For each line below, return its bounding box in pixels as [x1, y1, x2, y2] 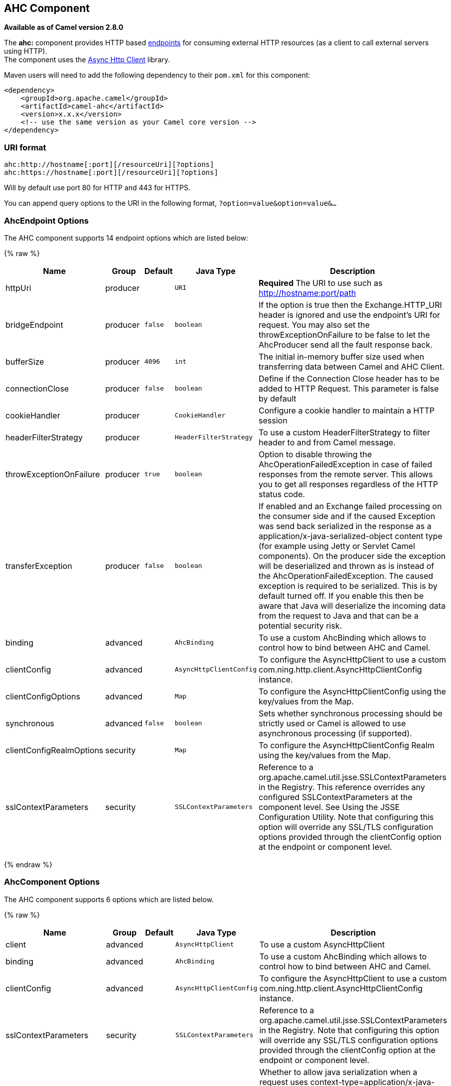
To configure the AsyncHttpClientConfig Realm [259, 740, 435, 750]
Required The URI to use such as [259, 277, 383, 288]
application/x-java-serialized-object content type [259, 531, 443, 541]
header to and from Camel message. [259, 437, 396, 447]
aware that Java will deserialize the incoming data [259, 600, 446, 611]
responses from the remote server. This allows [259, 469, 433, 479]
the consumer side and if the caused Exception [259, 511, 436, 521]
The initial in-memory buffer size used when [259, 351, 425, 362]
